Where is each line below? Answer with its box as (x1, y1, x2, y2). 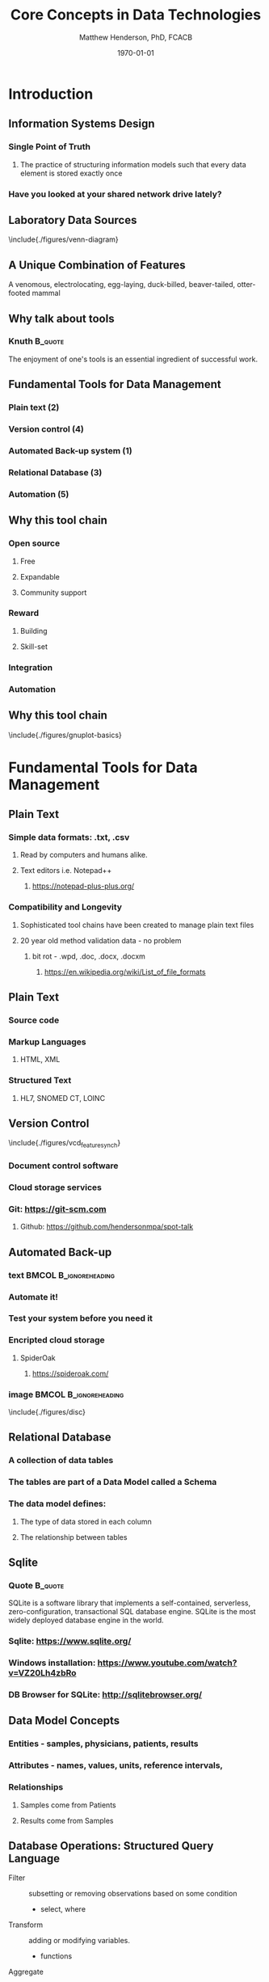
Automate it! (8, 1291, 59, 1302)
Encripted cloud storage (8, 1335, 105, 1346)
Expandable (19, 571, 61, 581)
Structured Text (8, 1075, 72, 1086)
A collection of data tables (8, 1455, 114, 1466)
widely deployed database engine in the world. (8, 1615, 164, 1626)
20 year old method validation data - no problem (19, 935, 182, 945)
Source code (8, 1014, 60, 1026)
